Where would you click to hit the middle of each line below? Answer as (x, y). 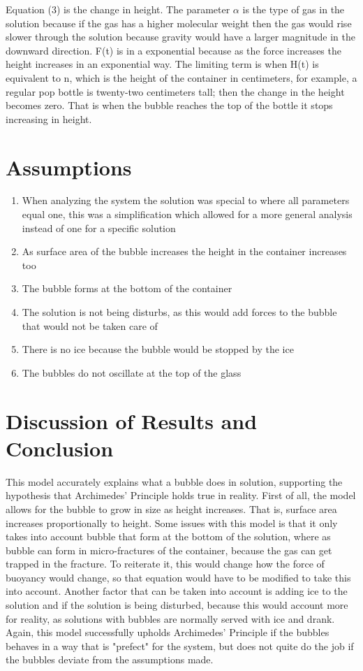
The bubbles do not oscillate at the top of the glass (132, 372)
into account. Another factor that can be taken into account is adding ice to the (177, 591)
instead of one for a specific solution (99, 228)
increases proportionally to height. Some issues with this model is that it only (172, 522)
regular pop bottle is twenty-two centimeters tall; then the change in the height (175, 91)
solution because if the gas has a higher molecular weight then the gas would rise (179, 23)
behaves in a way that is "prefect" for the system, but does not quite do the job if (180, 645)
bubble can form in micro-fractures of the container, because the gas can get (169, 550)
